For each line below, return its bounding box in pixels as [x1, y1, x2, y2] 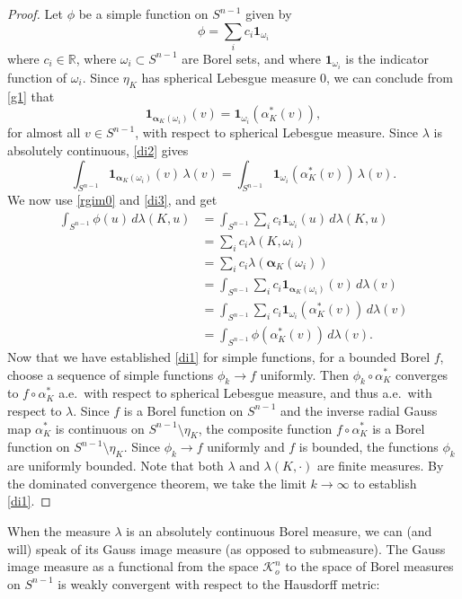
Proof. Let [7, 4, 63, 22]
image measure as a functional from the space [7, 557, 259, 576]
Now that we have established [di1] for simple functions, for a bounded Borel [7, 347, 431, 366]
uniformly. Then [260, 365, 349, 383]
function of [7, 68, 67, 87]
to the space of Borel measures [285, 557, 454, 576]
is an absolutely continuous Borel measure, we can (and [126, 521, 432, 540]
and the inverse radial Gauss [280, 401, 438, 419]
